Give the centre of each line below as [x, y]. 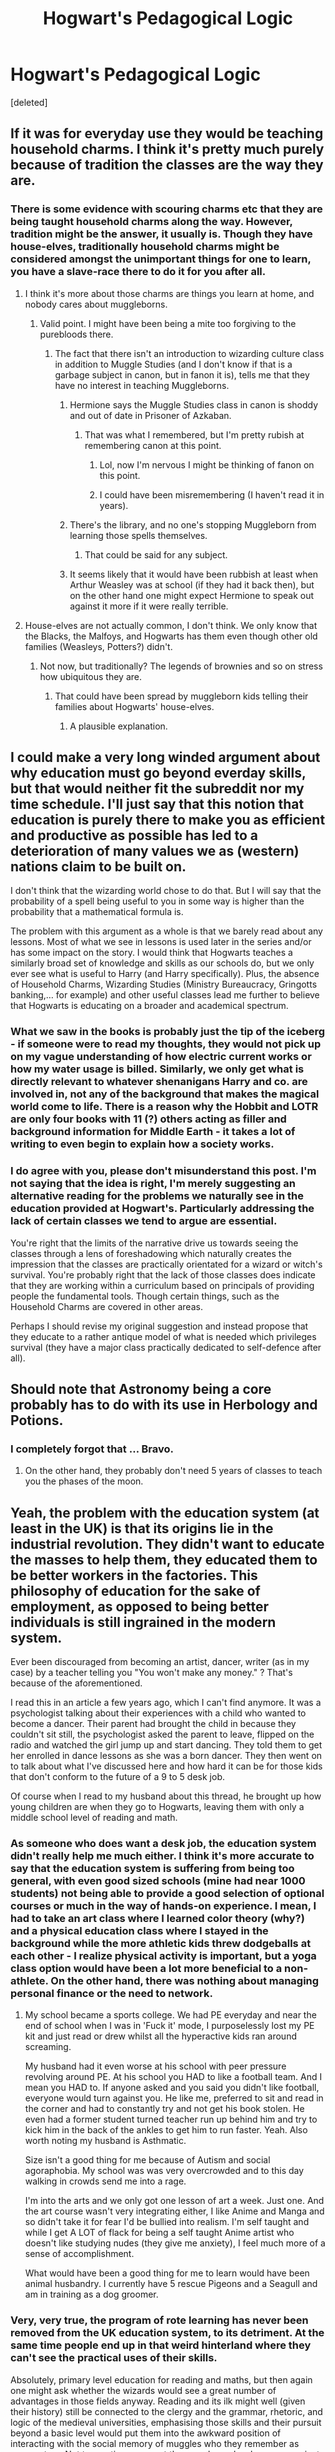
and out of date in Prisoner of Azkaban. [150, 415]
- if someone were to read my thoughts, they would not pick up [166, 1044]
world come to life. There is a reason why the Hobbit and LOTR [164, 1107]
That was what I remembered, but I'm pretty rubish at [194, 434]
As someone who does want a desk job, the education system [163, 1844]
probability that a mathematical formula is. [97, 912]
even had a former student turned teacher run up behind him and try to [171, 2119]
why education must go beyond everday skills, [158, 773]
